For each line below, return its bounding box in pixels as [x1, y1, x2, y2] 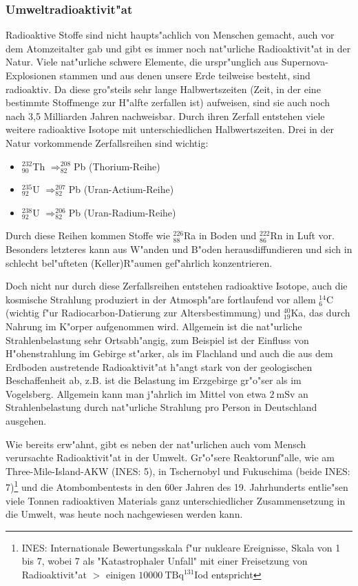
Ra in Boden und [184, 228, 257, 243]
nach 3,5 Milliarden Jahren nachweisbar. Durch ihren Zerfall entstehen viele [6, 108, 325, 123]
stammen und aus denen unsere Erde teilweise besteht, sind [59, 68, 310, 82]
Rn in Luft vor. [270, 228, 335, 243]
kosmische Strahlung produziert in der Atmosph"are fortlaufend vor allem [6, 292, 316, 306]
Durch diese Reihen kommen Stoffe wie [6, 228, 170, 243]
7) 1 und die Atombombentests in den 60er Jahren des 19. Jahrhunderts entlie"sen [6, 478, 348, 494]
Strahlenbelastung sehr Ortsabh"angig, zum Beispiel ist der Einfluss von [6, 332, 309, 347]
